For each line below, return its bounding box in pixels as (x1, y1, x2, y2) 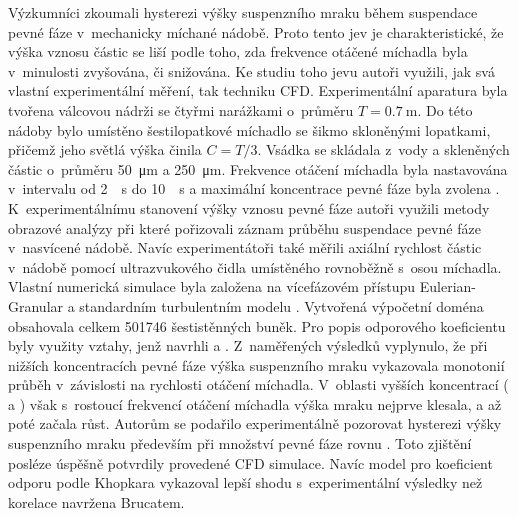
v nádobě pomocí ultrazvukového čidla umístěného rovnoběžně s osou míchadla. (8, 256, 502, 277)
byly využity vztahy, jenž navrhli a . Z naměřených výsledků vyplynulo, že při (8, 335, 488, 356)
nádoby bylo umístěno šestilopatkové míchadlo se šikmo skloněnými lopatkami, (8, 119, 491, 140)
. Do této (417, 99, 473, 120)
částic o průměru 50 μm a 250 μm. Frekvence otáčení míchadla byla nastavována (8, 158, 508, 179)
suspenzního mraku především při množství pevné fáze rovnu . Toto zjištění (8, 433, 472, 454)
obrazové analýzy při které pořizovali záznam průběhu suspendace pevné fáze (8, 217, 481, 238)
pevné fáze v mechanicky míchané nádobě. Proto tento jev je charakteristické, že (8, 21, 504, 42)
